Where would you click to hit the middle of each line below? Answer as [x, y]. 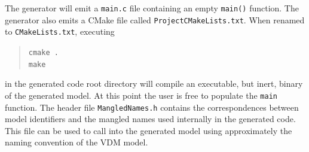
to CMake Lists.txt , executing [60, 31]
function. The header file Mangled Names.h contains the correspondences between [152, 107]
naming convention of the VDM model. [77, 142]
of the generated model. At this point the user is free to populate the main [141, 95]
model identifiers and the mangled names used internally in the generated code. [150, 119]
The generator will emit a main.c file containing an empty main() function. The [152, 8]
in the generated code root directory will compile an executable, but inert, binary [154, 83]
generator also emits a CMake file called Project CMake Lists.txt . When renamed [155, 19]
